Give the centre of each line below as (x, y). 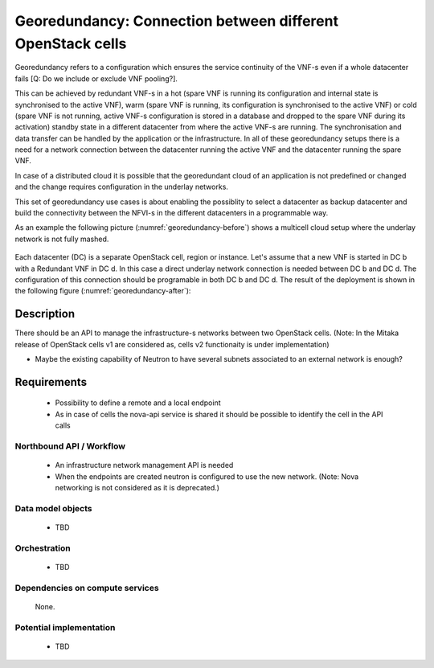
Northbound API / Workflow (70, 446)
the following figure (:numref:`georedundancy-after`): (103, 291)
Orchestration (43, 548)
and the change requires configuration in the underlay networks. (122, 187)
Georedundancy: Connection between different (177, 21)
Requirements (51, 382)
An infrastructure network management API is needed (144, 465)
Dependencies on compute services (87, 588)
